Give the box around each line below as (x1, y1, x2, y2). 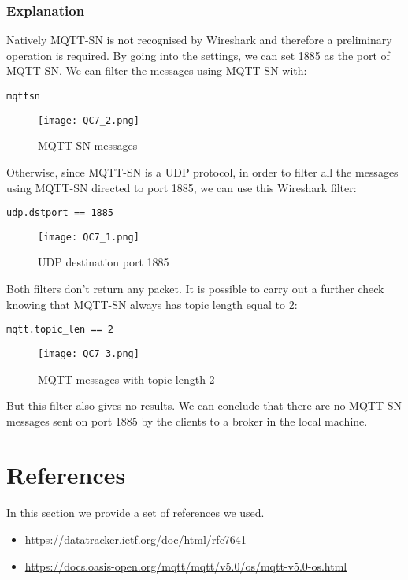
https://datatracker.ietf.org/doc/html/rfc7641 (24, 531, 247, 547)
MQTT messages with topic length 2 (38, 370, 215, 387)
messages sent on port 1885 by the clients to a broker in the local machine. (6, 412, 368, 429)
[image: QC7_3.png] (38, 348, 139, 359)
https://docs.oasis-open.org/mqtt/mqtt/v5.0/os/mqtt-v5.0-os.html (24, 557, 347, 574)
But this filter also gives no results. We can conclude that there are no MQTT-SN (6, 397, 402, 414)
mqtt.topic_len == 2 (6, 324, 114, 336)
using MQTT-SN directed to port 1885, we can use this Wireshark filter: (6, 179, 357, 195)
